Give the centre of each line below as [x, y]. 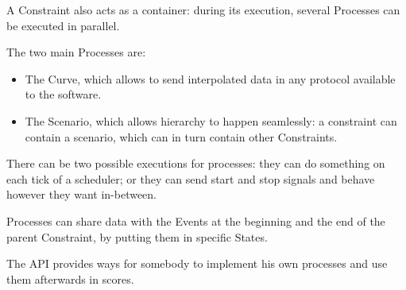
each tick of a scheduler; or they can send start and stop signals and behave [191, 178]
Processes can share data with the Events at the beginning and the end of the [196, 220]
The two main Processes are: [76, 52]
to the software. [63, 94]
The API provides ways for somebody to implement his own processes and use [197, 263]
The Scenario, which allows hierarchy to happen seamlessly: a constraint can [211, 120]
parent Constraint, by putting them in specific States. [137, 236]
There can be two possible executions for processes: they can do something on [196, 163]
